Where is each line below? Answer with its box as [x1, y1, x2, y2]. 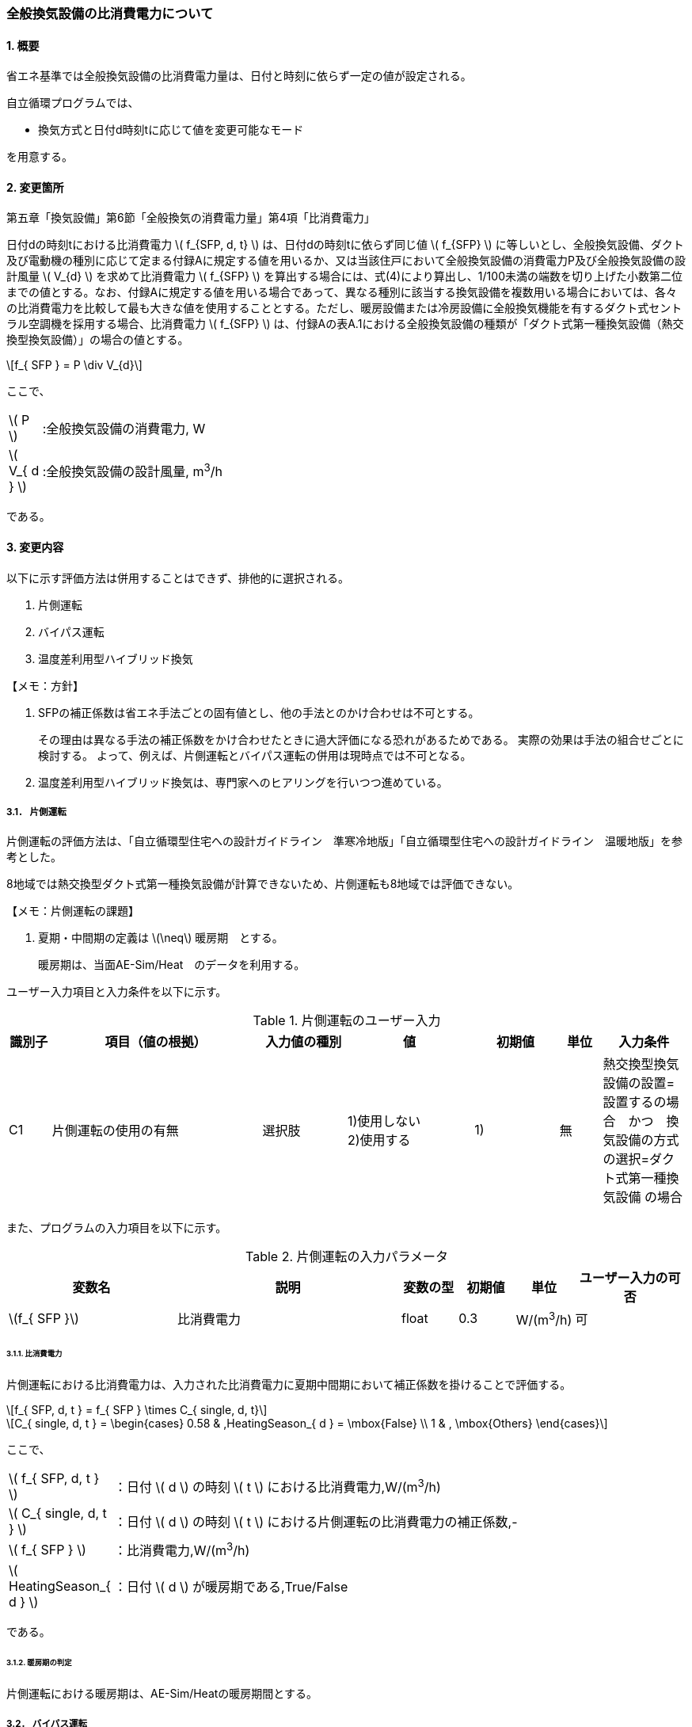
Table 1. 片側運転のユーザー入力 [253, 1012, 441, 1029]
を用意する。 [6, 150, 73, 164]
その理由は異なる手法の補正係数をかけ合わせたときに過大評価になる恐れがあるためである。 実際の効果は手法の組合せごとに [38, 732, 684, 746]
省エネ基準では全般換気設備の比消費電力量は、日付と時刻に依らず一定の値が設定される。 [6, 69, 472, 83]
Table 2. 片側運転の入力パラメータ [245, 1249, 449, 1265]
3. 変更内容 [6, 540, 64, 555]
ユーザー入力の [579, 1270, 668, 1287]
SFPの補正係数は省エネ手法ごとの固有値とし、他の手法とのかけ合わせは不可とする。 [38, 705, 480, 719]
